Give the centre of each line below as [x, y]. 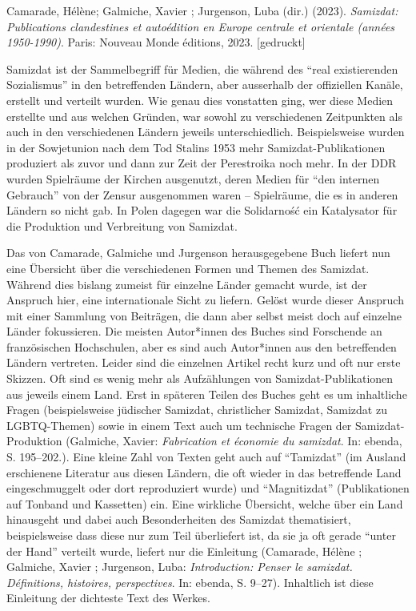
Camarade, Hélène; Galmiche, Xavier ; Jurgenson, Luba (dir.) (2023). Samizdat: [202, 10]
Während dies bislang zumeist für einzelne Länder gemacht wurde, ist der [187, 284]
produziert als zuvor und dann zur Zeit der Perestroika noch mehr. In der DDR [202, 163]
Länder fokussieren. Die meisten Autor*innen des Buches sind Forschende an [194, 331]
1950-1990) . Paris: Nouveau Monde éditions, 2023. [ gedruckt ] [156, 42]
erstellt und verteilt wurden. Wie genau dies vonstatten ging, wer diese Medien [200, 100]
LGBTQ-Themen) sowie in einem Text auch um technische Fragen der [179, 425]
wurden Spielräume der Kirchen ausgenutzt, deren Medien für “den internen [193, 178]
